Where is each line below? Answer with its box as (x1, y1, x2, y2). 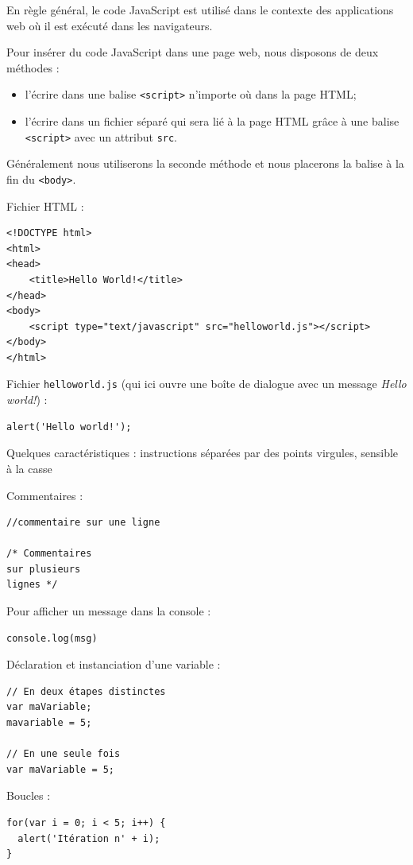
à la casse (6, 460, 52, 476)
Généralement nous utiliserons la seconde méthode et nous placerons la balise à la (6, 155, 404, 172)
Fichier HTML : (6, 197, 84, 214)
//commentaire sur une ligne (6, 517, 160, 529)
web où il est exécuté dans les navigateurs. (6, 17, 213, 33)
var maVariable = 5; (6, 763, 115, 775)
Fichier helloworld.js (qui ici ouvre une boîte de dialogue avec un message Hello (6, 375, 407, 392)
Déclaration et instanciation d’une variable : (6, 656, 221, 673)
